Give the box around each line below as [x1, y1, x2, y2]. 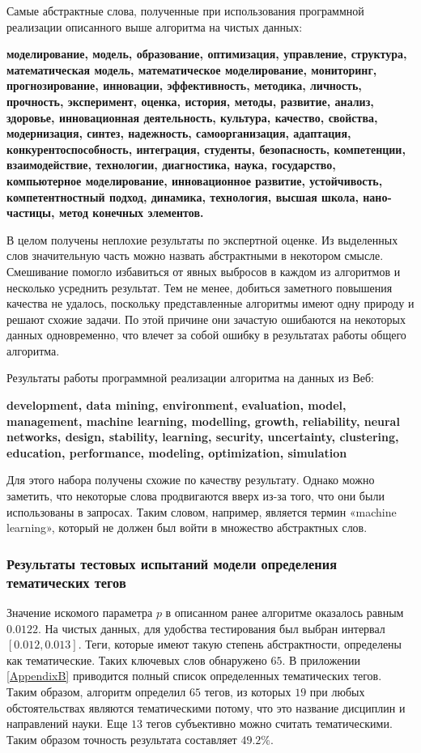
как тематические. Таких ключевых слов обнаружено [6, 651, 267, 668]
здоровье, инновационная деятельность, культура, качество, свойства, [6, 108, 378, 125]
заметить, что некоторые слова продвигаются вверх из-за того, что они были [6, 487, 385, 504]
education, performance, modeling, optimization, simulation [6, 444, 347, 461]
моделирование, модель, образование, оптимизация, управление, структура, [6, 45, 407, 62]
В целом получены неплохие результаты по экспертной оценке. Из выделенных [6, 231, 398, 248]
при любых [309, 683, 365, 700]
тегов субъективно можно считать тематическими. [146, 715, 393, 732]
